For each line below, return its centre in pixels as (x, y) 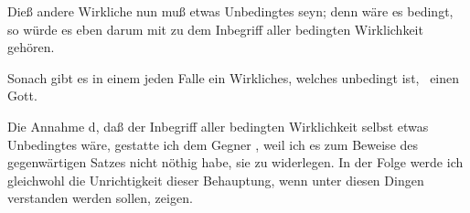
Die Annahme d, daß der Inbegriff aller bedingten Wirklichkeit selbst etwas (218, 126)
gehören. (31, 47)
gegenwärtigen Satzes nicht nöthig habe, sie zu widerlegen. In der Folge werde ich (235, 162)
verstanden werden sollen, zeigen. (100, 198)
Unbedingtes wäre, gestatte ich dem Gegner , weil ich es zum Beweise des (213, 144)
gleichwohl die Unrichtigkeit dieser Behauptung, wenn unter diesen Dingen (216, 180)
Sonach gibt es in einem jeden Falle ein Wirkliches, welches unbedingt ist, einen (234, 77)
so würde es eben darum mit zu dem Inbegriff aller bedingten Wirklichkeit (215, 29)
